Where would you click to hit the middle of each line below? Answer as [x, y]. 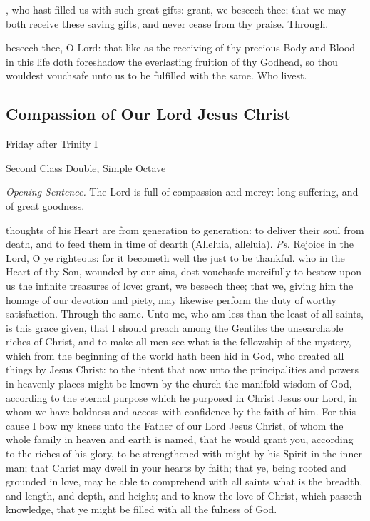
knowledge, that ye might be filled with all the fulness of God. [142, 509]
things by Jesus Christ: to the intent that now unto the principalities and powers [183, 369]
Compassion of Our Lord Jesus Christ [148, 114]
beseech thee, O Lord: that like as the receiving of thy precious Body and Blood [181, 47]
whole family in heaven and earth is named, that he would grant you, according [180, 439]
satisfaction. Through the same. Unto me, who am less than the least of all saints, [185, 314]
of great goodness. [45, 205]
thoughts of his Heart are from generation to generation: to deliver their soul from [185, 229]
